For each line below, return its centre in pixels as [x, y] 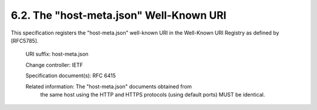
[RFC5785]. [25, 40]
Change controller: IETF [54, 65]
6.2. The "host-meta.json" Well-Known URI [119, 15]
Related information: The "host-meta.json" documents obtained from [109, 86]
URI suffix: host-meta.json [57, 54]
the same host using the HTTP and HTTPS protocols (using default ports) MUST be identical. [153, 94]
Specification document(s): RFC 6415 [71, 75]
